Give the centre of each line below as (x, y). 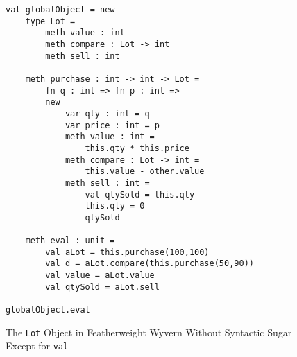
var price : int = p (112, 125)
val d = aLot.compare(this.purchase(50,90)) (150, 264)
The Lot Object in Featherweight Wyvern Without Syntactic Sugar (149, 332)
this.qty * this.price (137, 148)
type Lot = (50, 21)
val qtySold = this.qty (140, 194)
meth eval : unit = (70, 241)
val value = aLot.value (100, 276)
